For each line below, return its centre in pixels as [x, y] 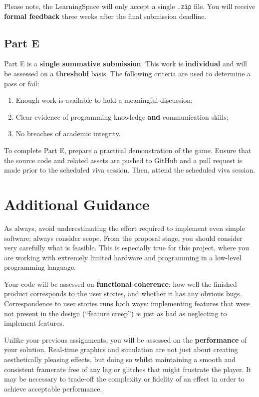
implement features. [34, 323]
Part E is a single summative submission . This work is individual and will [126, 64]
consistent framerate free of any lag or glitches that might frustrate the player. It [128, 369]
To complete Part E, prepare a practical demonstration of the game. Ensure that [128, 150]
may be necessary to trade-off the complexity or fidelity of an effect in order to [124, 379]
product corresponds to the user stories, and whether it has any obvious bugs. [123, 294]
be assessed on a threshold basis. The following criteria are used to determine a [128, 74]
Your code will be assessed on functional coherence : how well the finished [121, 284]
